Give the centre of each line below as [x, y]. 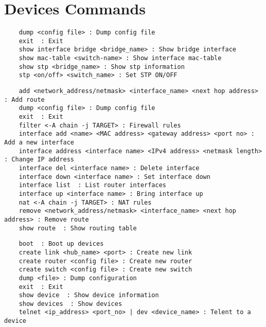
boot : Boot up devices [61, 244]
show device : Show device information [89, 295]
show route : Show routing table [78, 228]
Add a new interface [39, 142]
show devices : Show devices [70, 304]
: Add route [24, 99]
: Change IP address [39, 160]
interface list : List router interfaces [92, 185]
